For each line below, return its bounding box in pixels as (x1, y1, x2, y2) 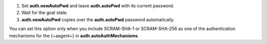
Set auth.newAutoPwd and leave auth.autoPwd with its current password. (21, 3, 175, 8)
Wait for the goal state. (21, 10, 68, 16)
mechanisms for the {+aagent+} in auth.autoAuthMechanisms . (9, 33, 139, 39)
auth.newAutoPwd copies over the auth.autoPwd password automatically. (21, 16, 175, 22)
